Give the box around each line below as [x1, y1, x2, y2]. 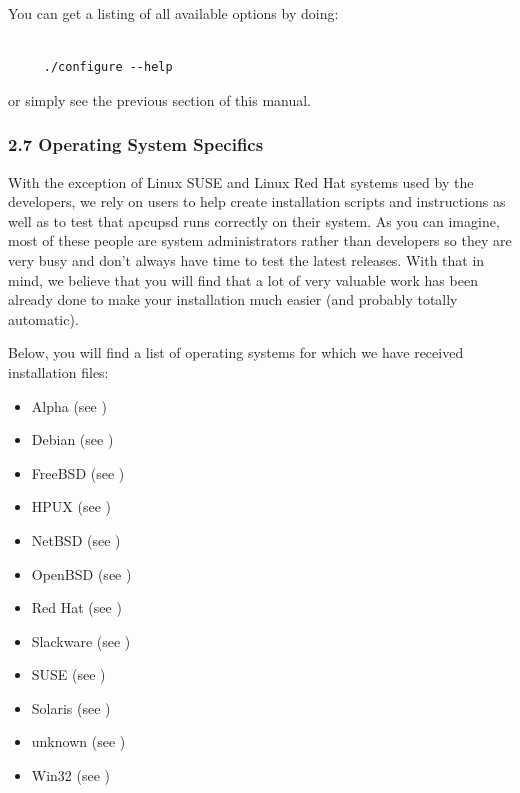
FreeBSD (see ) [31, 462, 125, 483]
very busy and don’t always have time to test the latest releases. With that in [8, 249, 485, 270]
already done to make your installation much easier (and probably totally [8, 289, 458, 310]
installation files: [8, 361, 109, 382]
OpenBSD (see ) [31, 563, 132, 584]
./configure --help [43, 60, 173, 75]
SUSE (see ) [31, 664, 106, 685]
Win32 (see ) [31, 765, 111, 786]
